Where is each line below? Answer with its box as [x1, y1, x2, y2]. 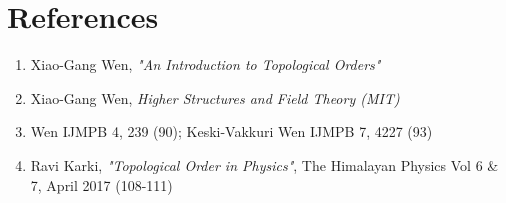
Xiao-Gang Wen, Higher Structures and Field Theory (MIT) [30, 87, 400, 108]
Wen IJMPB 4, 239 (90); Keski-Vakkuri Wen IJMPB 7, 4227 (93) [30, 121, 433, 142]
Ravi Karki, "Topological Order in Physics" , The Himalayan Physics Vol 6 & [30, 154, 499, 175]
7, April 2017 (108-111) [30, 174, 173, 195]
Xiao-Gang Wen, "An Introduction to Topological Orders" [30, 54, 381, 75]
